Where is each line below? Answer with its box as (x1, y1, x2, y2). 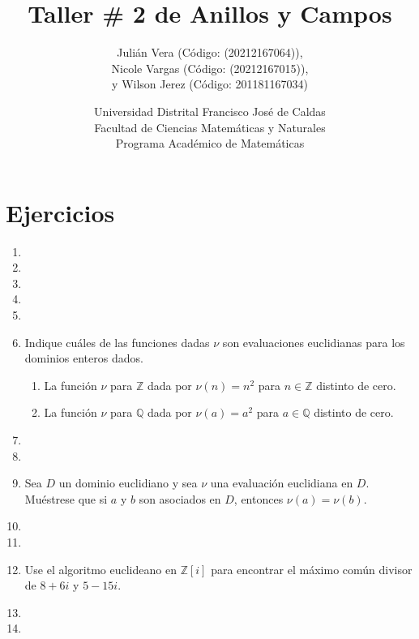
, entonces (233, 490, 284, 507)
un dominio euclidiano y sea (58, 474, 198, 491)
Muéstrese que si (24, 490, 108, 507)
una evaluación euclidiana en (210, 474, 353, 491)
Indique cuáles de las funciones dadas (24, 333, 210, 350)
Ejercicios (6, 195, 115, 229)
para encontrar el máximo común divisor (211, 560, 413, 577)
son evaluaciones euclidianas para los (222, 333, 405, 350)
